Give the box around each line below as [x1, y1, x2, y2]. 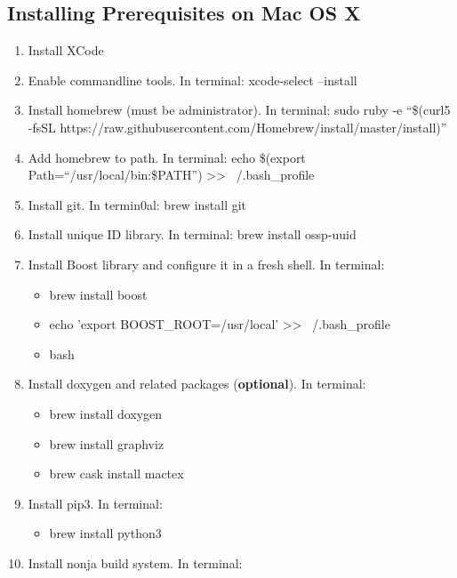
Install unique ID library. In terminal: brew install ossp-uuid [28, 225, 357, 244]
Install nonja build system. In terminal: [28, 553, 243, 572]
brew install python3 [49, 524, 162, 542]
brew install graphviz [49, 434, 164, 453]
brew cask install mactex [49, 464, 184, 483]
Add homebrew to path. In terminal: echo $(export [28, 148, 306, 166]
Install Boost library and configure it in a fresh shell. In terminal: [28, 254, 385, 273]
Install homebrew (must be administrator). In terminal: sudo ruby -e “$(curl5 [28, 100, 451, 119]
